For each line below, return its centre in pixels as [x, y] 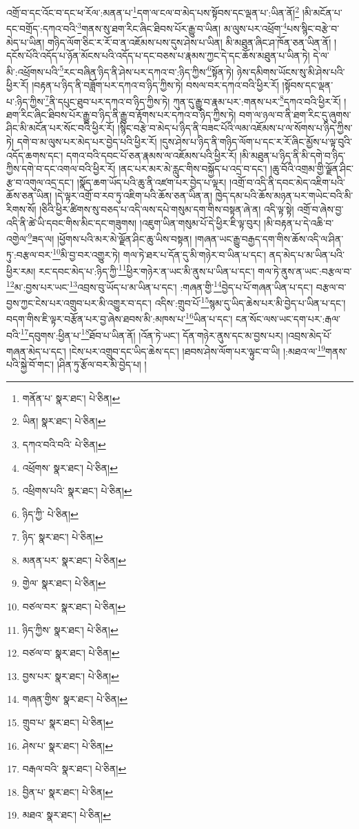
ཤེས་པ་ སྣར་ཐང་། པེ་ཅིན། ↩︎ [68, 745]
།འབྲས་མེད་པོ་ [309, 335]
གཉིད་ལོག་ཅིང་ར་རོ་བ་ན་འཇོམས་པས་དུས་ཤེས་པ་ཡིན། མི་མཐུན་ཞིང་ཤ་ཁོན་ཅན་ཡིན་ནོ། [189, 42]
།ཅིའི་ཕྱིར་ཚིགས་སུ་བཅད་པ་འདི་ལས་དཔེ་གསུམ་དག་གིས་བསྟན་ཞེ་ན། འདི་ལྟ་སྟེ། [167, 209]
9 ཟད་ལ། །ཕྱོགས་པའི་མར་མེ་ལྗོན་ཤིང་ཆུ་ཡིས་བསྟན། [110, 238]
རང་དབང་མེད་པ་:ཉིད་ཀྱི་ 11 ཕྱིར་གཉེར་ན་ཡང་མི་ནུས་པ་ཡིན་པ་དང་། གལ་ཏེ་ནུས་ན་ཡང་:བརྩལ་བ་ [195, 270]
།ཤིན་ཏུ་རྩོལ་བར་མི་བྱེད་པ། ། [102, 364]
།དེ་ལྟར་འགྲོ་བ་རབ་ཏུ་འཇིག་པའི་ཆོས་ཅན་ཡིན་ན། [134, 196]
